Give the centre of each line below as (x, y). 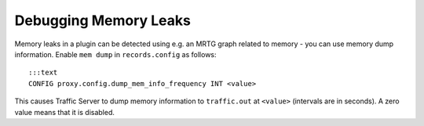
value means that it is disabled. (65, 112)
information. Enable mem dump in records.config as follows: (115, 54)
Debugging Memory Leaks (103, 20)
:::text (43, 73)
